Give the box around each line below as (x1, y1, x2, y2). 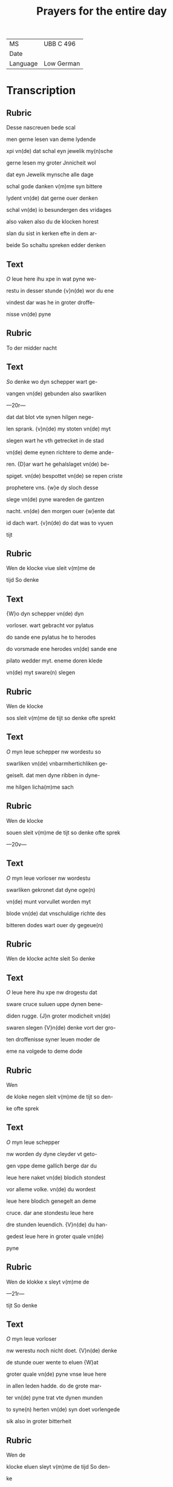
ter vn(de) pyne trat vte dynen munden (6, 1394, 103, 1401)
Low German (43, 60, 80, 68)
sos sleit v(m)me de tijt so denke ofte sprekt (6, 715, 116, 722)
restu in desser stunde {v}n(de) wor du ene (6, 287, 114, 294)
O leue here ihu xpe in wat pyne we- (6, 275, 97, 282)
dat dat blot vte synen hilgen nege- (6, 413, 94, 420)
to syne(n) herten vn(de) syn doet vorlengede (6, 1406, 120, 1413)
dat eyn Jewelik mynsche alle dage (6, 171, 94, 179)
